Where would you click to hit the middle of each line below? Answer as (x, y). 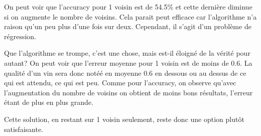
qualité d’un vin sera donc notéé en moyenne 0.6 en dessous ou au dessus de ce (125, 73)
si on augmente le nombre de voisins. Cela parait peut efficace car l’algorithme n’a (130, 16)
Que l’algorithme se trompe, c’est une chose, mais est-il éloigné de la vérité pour (127, 53)
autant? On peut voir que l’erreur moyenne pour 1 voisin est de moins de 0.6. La (128, 62)
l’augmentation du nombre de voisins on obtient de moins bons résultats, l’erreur (128, 92)
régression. (20, 36)
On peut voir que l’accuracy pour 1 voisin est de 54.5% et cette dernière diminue (128, 7)
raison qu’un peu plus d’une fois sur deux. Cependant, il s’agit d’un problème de (128, 26)
